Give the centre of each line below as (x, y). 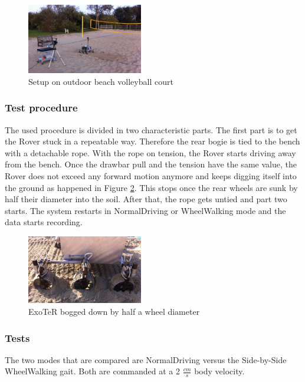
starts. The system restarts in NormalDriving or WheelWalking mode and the (145, 210)
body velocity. (219, 371)
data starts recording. (44, 222)
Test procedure (41, 108)
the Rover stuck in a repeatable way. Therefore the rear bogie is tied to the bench (152, 141)
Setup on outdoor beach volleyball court (101, 81)
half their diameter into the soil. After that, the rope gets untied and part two (146, 199)
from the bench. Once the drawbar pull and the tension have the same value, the (151, 164)
